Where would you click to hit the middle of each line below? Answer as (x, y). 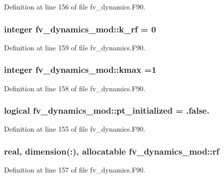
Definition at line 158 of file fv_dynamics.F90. (75, 88)
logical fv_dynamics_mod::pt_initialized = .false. (107, 110)
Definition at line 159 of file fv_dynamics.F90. (75, 47)
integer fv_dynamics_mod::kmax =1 (80, 70)
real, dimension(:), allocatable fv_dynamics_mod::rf (112, 151)
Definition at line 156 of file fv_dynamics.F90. (75, 6)
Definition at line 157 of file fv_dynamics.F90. (75, 170)
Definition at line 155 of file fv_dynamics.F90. (75, 129)
